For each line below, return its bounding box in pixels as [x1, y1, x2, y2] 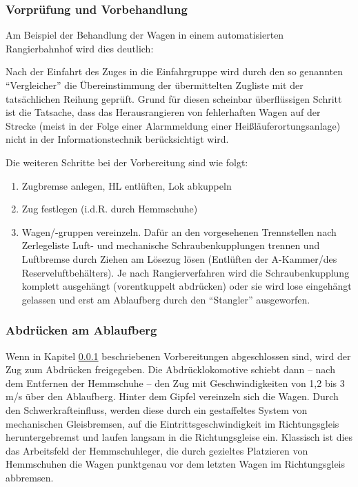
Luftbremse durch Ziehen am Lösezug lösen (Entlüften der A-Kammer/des [21, 251, 337, 266]
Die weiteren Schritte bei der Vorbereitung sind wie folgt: [6, 155, 248, 169]
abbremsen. [6, 470, 54, 484]
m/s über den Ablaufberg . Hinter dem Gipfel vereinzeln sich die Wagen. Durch [6, 389, 339, 404]
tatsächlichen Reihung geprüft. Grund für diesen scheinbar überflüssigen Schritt [6, 91, 342, 106]
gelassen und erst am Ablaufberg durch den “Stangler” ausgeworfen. [21, 292, 310, 306]
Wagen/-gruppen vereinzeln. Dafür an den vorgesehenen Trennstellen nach [21, 224, 337, 239]
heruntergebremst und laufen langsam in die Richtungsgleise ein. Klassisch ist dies [6, 430, 353, 444]
